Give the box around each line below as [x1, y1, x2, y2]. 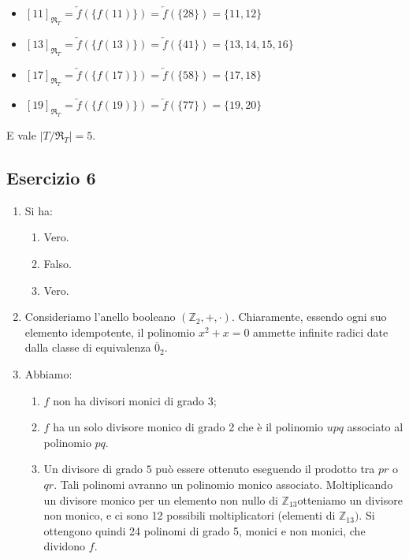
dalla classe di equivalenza [24, 339, 151, 356]
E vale [6, 127, 36, 143]
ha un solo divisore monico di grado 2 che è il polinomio [53, 419, 323, 435]
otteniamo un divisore [297, 491, 403, 508]
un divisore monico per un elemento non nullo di [43, 491, 278, 508]
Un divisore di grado [43, 460, 143, 477]
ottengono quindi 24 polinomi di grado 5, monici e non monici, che [43, 522, 366, 539]
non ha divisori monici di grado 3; [53, 392, 217, 408]
